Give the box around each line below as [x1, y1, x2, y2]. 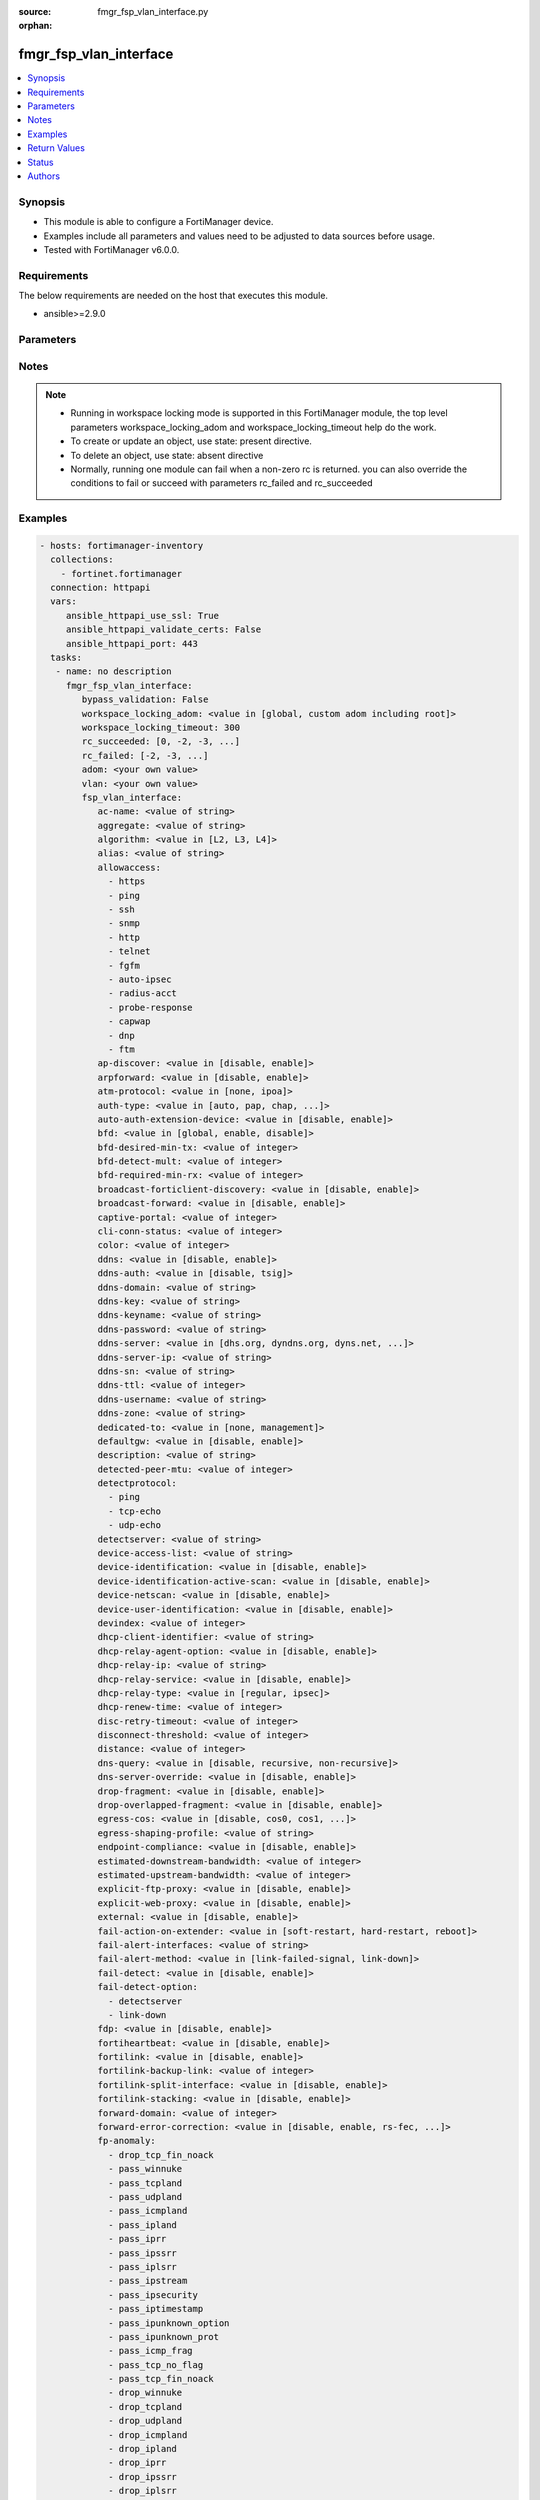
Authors [27, 170, 60, 182]
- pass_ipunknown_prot [108, 2331, 220, 2342]
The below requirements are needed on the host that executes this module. [18, 290, 329, 302]
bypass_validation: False [81, 694, 209, 705]
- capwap [108, 1016, 151, 1027]
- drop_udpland [108, 2415, 183, 2427]
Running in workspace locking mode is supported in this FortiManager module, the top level [70, 407, 449, 419]
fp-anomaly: [97, 2135, 157, 2147]
